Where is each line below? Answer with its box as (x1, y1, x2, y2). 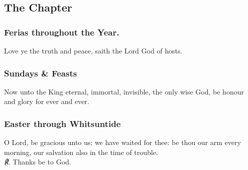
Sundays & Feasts (4, 66, 77, 79)
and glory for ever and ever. (4, 96, 89, 106)
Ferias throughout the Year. (4, 25, 119, 38)
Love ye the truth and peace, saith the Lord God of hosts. (4, 45, 183, 55)
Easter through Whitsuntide (4, 117, 121, 129)
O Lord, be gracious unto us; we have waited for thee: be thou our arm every (4, 137, 241, 147)
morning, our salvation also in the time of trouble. (4, 146, 158, 157)
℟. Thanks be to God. (4, 156, 71, 167)
